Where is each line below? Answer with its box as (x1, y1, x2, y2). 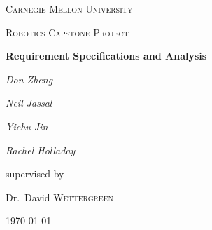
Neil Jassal (6, 95, 52, 110)
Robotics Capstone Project (6, 25, 129, 39)
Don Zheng (6, 72, 53, 86)
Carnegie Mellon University (6, 1, 133, 15)
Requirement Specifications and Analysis (6, 48, 207, 63)
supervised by (6, 166, 64, 181)
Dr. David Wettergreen (6, 189, 113, 204)
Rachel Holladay (6, 142, 76, 157)
